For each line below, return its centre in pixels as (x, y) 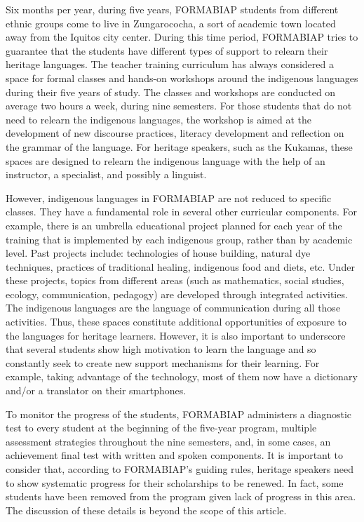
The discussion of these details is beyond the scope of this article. (146, 510)
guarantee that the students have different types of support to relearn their (167, 50)
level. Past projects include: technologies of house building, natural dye (158, 253)
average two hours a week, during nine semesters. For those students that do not (179, 106)
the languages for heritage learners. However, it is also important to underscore (176, 335)
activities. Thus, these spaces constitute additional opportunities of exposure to (176, 322)
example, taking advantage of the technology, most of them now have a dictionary (182, 376)
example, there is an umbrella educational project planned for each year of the (174, 225)
